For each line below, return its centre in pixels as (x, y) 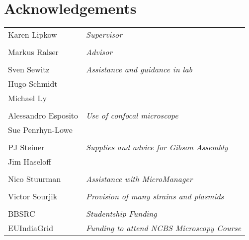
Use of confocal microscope (132, 116)
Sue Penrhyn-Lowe (40, 130)
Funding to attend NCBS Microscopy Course (164, 228)
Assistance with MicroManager (139, 179)
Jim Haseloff (30, 162)
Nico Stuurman (35, 179)
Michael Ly (28, 98)
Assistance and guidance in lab (139, 69)
